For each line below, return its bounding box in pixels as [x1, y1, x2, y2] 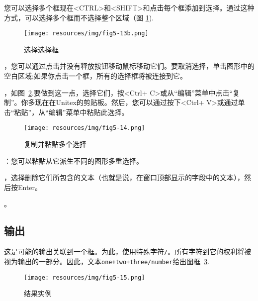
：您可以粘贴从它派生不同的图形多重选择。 [4, 155, 143, 166]
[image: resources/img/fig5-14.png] [24, 124, 145, 132]
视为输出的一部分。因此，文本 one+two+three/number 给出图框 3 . [4, 256, 210, 266]
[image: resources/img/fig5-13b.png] [24, 30, 149, 37]
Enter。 [17, 182, 42, 192]
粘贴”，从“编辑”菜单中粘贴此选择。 [14, 106, 129, 117]
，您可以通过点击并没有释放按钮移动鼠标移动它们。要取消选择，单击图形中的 [4, 61, 255, 71]
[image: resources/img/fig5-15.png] [24, 274, 145, 281]
